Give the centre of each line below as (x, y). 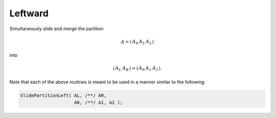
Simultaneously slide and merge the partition (57, 29)
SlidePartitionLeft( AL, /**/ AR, (63, 95)
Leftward (29, 13)
